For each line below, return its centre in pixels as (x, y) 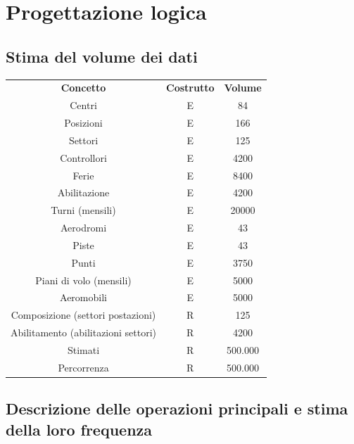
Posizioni (83, 123)
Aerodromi (84, 228)
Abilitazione (83, 192)
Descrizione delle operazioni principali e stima (177, 408)
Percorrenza (83, 367)
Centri (83, 105)
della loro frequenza (79, 429)
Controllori (83, 157)
